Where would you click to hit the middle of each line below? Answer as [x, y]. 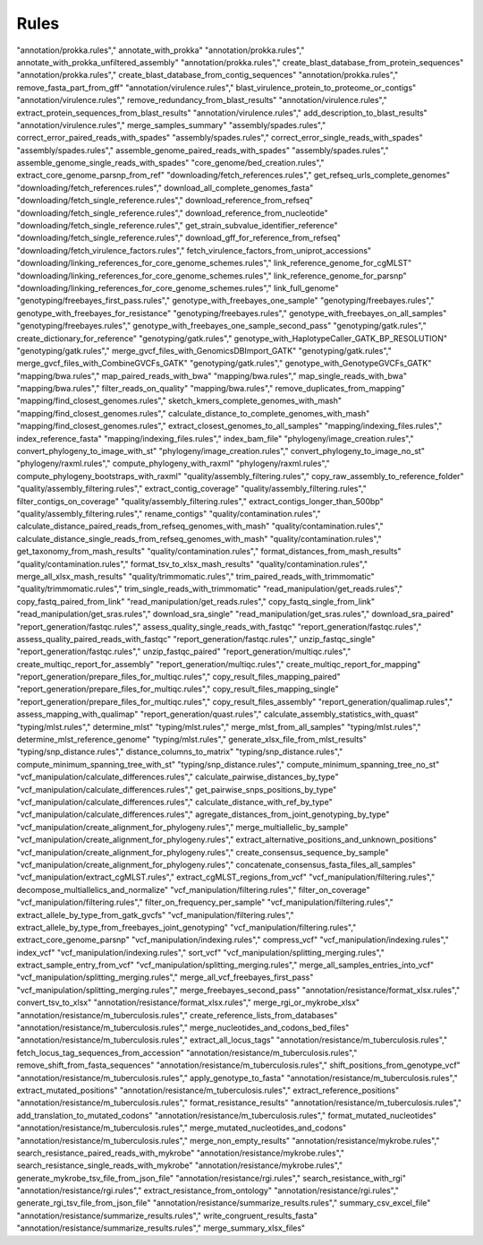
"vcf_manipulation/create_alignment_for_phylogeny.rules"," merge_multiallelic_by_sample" [182, 827]
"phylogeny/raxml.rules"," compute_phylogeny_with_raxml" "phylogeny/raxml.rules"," [173, 464]
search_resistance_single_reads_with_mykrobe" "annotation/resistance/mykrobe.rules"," [180, 1165]
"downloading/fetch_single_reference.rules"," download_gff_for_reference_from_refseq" [179, 238]
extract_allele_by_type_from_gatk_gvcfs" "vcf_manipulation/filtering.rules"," [155, 914]
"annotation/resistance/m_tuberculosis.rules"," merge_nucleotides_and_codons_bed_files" [183, 1028]
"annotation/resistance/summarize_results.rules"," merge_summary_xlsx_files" [161, 1228]
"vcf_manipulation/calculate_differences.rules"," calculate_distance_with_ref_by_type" [174, 802]
